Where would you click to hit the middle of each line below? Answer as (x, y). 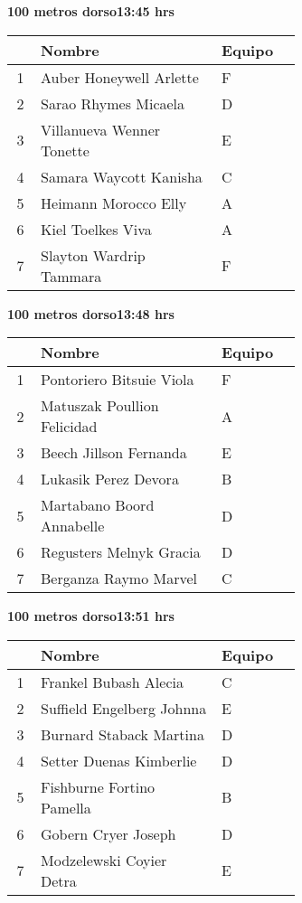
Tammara (71, 276)
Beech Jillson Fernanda (114, 453)
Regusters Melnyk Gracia (121, 552)
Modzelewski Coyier (104, 860)
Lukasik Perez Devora (110, 479)
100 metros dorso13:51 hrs (91, 616)
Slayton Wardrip (93, 255)
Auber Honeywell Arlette (120, 77)
